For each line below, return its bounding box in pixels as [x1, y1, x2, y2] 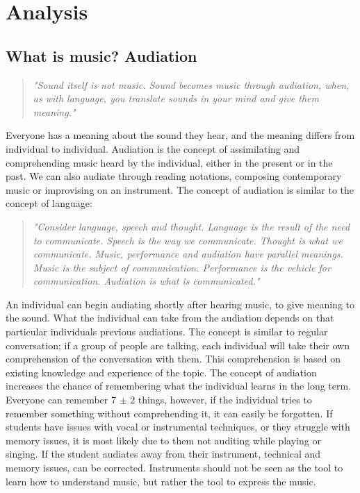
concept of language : [6, 196, 92, 210]
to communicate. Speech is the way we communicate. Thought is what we [33, 233, 343, 247]
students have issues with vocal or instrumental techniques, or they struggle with [6, 419, 350, 434]
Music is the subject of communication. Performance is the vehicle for [33, 260, 331, 274]
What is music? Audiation [6, 44, 197, 66]
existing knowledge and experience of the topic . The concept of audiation [6, 365, 317, 379]
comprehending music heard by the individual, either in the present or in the [6, 155, 333, 169]
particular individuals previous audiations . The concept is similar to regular [6, 324, 328, 339]
